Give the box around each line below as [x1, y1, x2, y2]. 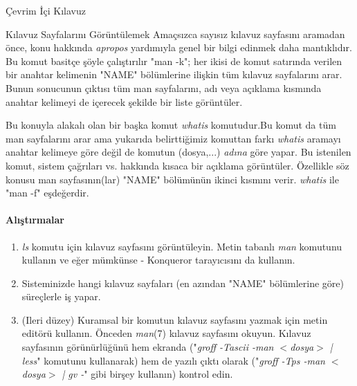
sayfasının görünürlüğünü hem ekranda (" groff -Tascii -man [21, 340, 274, 354]
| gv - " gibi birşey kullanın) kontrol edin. [62, 367, 233, 381]
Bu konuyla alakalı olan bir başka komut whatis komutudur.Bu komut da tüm [6, 118, 336, 132]
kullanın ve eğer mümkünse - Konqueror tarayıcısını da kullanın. [21, 252, 295, 267]
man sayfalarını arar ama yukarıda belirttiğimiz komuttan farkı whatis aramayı [6, 131, 341, 145]
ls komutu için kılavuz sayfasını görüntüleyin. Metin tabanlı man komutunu [21, 239, 342, 253]
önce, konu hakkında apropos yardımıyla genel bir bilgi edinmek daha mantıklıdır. [6, 40, 352, 55]
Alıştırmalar [6, 212, 64, 227]
